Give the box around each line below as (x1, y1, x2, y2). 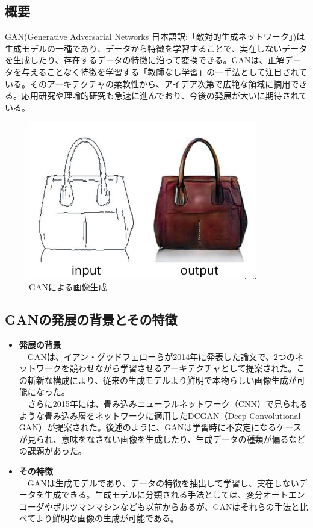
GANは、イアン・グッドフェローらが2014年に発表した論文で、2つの (27, 350, 295, 362)
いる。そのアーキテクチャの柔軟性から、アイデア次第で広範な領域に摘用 (5, 77, 291, 90)
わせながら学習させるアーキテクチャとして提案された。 (78, 362, 297, 374)
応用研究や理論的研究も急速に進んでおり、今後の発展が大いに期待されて (21, 89, 308, 102)
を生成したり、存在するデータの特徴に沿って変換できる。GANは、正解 (5, 54, 285, 66)
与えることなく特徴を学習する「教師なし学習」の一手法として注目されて (21, 65, 308, 78)
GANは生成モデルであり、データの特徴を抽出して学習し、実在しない (27, 476, 299, 489)
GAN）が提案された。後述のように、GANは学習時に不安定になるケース (19, 421, 302, 433)
